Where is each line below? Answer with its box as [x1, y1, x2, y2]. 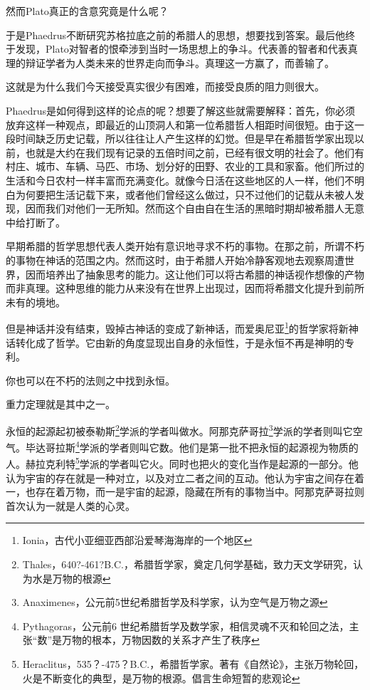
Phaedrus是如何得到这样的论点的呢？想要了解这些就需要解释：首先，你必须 [6, 103, 356, 117]
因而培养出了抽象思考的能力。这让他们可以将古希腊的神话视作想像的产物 [25, 266, 364, 281]
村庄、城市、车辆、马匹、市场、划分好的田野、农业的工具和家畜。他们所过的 [6, 159, 364, 174]
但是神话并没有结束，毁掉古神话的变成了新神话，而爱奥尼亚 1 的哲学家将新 [6, 319, 349, 335]
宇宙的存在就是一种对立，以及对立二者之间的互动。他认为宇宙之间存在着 [25, 470, 364, 485]
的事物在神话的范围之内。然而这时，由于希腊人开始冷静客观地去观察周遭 [6, 252, 344, 267]
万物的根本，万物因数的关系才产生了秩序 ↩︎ [62, 632, 260, 647]
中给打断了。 [6, 214, 65, 229]
